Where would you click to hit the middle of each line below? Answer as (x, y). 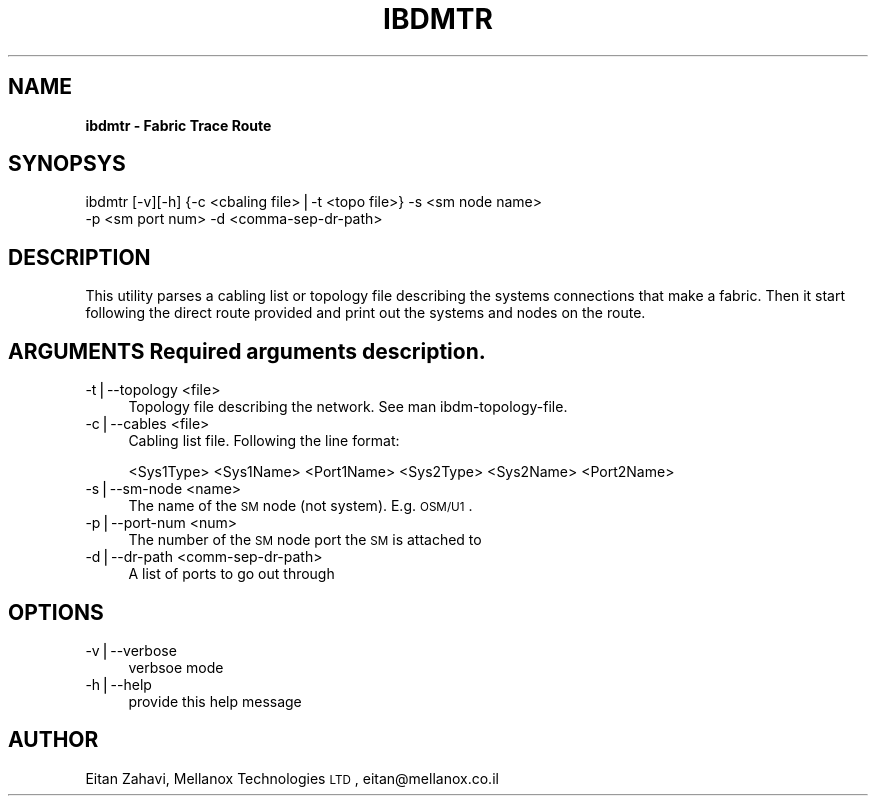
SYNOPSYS (67, 164)
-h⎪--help (118, 684)
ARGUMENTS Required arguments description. (247, 351)
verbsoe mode (176, 667)
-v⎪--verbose (131, 650)
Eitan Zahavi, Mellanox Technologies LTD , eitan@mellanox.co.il (292, 778)
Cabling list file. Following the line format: (264, 441)
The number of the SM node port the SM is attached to (305, 540)
